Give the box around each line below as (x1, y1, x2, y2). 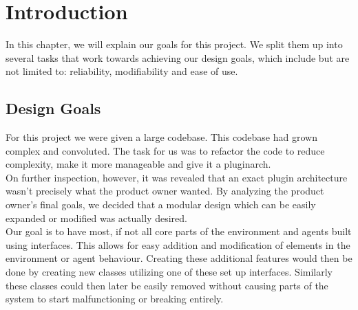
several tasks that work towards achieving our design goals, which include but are (6, 50, 350, 65)
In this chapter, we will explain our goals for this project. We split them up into (6, 37, 343, 52)
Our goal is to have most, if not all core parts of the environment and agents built (6, 224, 352, 239)
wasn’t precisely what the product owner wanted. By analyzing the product (6, 184, 324, 198)
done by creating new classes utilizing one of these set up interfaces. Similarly (6, 265, 333, 279)
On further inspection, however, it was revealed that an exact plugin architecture (6, 170, 348, 184)
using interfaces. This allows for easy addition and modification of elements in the (6, 237, 350, 252)
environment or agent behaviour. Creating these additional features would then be (6, 251, 352, 265)
